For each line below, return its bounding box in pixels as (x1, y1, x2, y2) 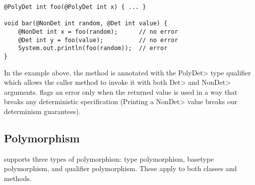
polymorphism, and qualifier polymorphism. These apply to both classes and (4, 163, 237, 174)
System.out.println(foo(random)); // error (18, 45, 168, 52)
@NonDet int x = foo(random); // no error (18, 28, 178, 35)
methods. (4, 173, 32, 183)
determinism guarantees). (4, 106, 81, 116)
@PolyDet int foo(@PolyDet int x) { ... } (4, 3, 146, 10)
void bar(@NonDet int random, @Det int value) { (4, 20, 168, 27)
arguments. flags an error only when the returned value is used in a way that (4, 86, 238, 97)
